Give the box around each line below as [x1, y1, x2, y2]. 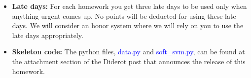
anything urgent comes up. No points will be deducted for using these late [12, 10, 236, 21]
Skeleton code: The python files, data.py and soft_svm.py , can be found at [12, 46, 245, 57]
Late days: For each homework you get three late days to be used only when [12, 1, 247, 11]
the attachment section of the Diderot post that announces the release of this [12, 56, 246, 66]
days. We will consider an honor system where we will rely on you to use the [12, 20, 244, 31]
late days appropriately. [12, 30, 83, 40]
